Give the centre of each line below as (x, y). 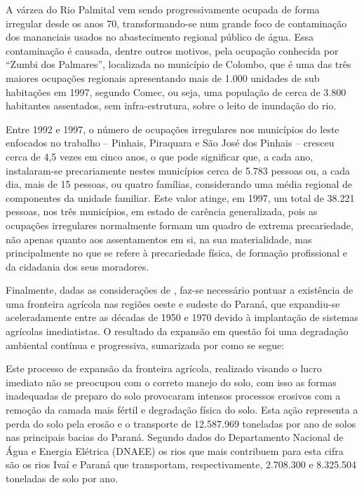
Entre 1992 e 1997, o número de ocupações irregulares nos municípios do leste (173, 129)
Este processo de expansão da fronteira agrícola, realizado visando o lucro (164, 368)
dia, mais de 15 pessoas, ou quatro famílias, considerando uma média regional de (179, 184)
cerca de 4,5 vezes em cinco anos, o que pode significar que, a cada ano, (160, 156)
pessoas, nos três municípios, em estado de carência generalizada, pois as (162, 211)
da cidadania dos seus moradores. (77, 266)
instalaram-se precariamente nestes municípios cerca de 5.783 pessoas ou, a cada (178, 170)
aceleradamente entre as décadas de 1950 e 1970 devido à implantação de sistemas (182, 317)
